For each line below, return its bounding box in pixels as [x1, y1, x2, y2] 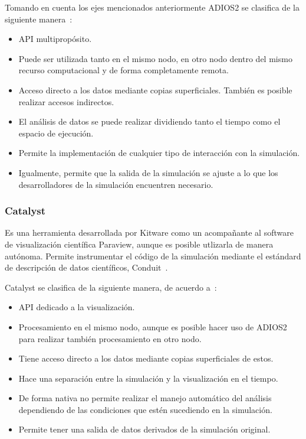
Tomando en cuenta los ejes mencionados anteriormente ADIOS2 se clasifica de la [5, 1, 300, 13]
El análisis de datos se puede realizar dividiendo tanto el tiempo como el [18, 115, 281, 128]
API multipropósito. [18, 32, 92, 45]
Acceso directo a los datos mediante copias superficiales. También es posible [18, 83, 292, 96]
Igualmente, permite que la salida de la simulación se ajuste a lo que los [18, 166, 278, 178]
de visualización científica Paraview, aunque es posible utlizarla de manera [5, 238, 274, 250]
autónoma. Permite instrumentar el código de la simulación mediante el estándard [5, 249, 301, 262]
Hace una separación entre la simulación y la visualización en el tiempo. [18, 372, 278, 384]
